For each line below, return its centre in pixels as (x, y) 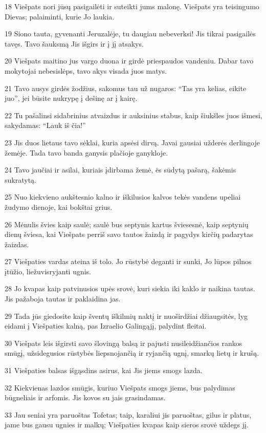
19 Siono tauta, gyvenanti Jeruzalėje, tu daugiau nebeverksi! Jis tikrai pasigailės (130, 34)
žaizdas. (17, 244)
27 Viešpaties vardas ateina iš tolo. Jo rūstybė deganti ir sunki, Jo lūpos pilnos (128, 261)
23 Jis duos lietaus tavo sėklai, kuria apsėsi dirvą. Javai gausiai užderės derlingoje (132, 142)
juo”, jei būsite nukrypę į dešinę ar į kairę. (71, 98)
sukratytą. (20, 179)
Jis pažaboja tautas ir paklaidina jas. (63, 299)
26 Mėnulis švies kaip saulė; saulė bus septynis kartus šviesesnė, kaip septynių (127, 224)
